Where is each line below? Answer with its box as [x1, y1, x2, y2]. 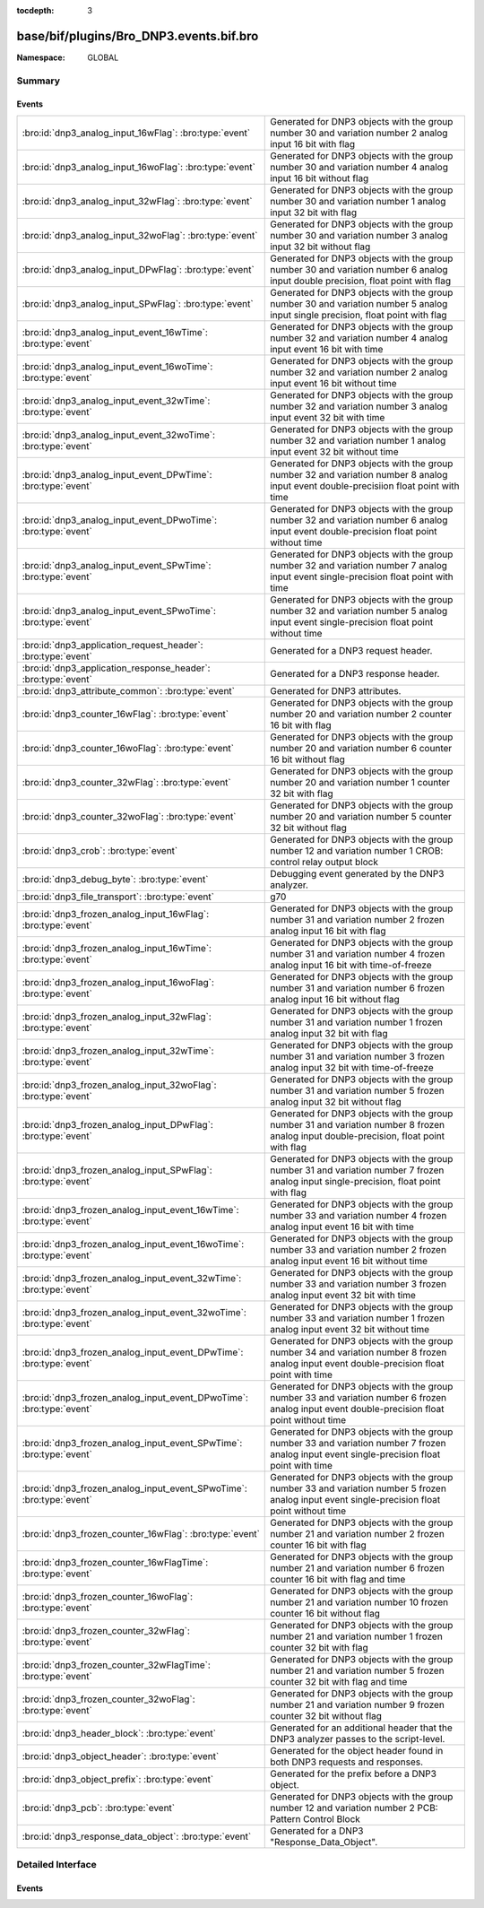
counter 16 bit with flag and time [270, 1573, 406, 1585]
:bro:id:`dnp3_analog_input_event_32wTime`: [22, 395, 211, 407]
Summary [16, 74, 61, 87]
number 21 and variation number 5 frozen [270, 1664, 445, 1677]
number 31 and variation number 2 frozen [270, 913, 445, 925]
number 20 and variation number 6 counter [270, 742, 453, 754]
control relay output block [270, 855, 379, 868]
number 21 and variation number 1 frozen [270, 1630, 443, 1643]
